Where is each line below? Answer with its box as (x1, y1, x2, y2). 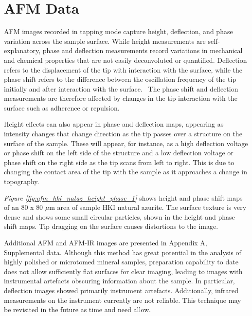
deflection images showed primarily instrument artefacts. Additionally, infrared (4, 285, 239, 295)
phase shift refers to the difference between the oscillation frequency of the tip (4, 74, 236, 84)
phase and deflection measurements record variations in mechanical (42, 45, 243, 56)
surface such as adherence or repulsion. (4, 102, 120, 112)
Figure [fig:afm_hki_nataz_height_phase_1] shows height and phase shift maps (4, 192, 243, 203)
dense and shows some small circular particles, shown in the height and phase (4, 211, 235, 222)
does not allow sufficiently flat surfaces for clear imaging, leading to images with (4, 266, 243, 276)
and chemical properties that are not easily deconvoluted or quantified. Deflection (4, 55, 247, 65)
